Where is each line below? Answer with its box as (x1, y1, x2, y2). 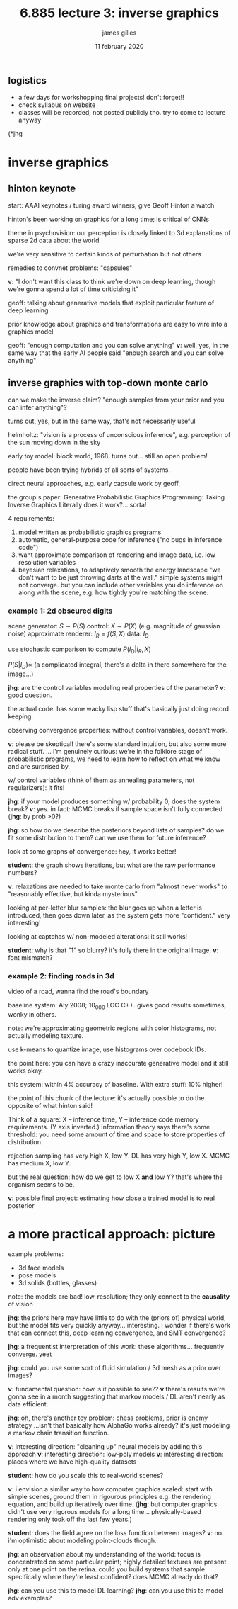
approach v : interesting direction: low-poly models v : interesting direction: (8, 1450, 225, 1458)
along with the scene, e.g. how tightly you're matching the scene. (18, 588, 209, 597)
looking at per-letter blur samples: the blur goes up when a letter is (8, 903, 203, 912)
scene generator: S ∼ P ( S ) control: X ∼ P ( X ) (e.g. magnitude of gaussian (8, 622, 220, 631)
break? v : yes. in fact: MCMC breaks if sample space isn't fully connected (8, 804, 223, 813)
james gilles (102, 28, 137, 37)
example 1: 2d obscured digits (8, 606, 113, 616)
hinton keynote (8, 182, 76, 194)
